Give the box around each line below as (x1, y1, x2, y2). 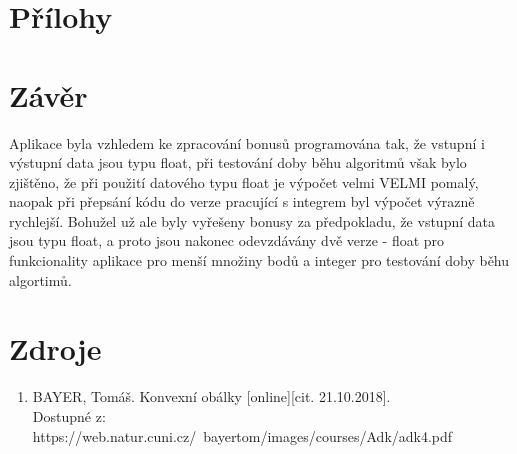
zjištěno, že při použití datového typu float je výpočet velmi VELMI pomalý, (9, 171, 479, 192)
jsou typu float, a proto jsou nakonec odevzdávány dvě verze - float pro (9, 230, 445, 251)
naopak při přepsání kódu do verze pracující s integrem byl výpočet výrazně (9, 191, 475, 212)
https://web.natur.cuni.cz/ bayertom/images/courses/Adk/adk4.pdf (32, 425, 453, 446)
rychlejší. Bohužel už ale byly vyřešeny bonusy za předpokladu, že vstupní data (9, 210, 495, 231)
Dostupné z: (32, 405, 106, 426)
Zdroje (9, 328, 102, 369)
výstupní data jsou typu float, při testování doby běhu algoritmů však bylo (9, 152, 467, 173)
